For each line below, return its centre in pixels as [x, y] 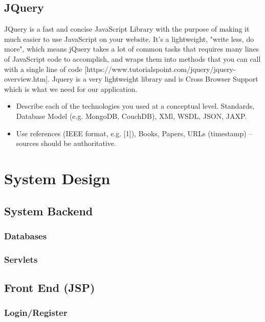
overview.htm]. [27, 79]
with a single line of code [43, 69]
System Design [57, 178]
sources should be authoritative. [66, 143]
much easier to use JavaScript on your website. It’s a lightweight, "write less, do [129, 39]
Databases [26, 236]
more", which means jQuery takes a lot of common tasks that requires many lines [132, 49]
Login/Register [36, 313]
